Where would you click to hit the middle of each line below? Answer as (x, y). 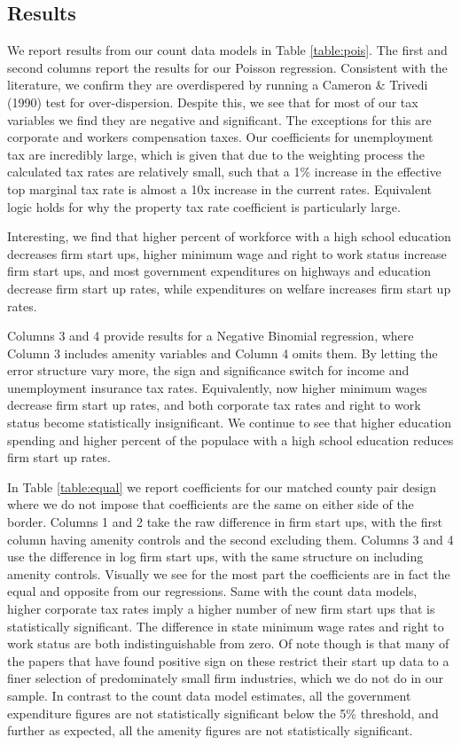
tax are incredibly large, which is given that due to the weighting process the (216, 154)
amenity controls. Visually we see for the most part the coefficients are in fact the (229, 573)
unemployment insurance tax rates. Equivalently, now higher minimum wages (217, 387)
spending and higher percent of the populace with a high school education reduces (230, 439)
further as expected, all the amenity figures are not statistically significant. (210, 730)
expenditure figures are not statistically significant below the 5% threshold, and (223, 713)
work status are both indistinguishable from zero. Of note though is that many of (228, 643)
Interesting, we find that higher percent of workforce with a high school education (229, 236)
